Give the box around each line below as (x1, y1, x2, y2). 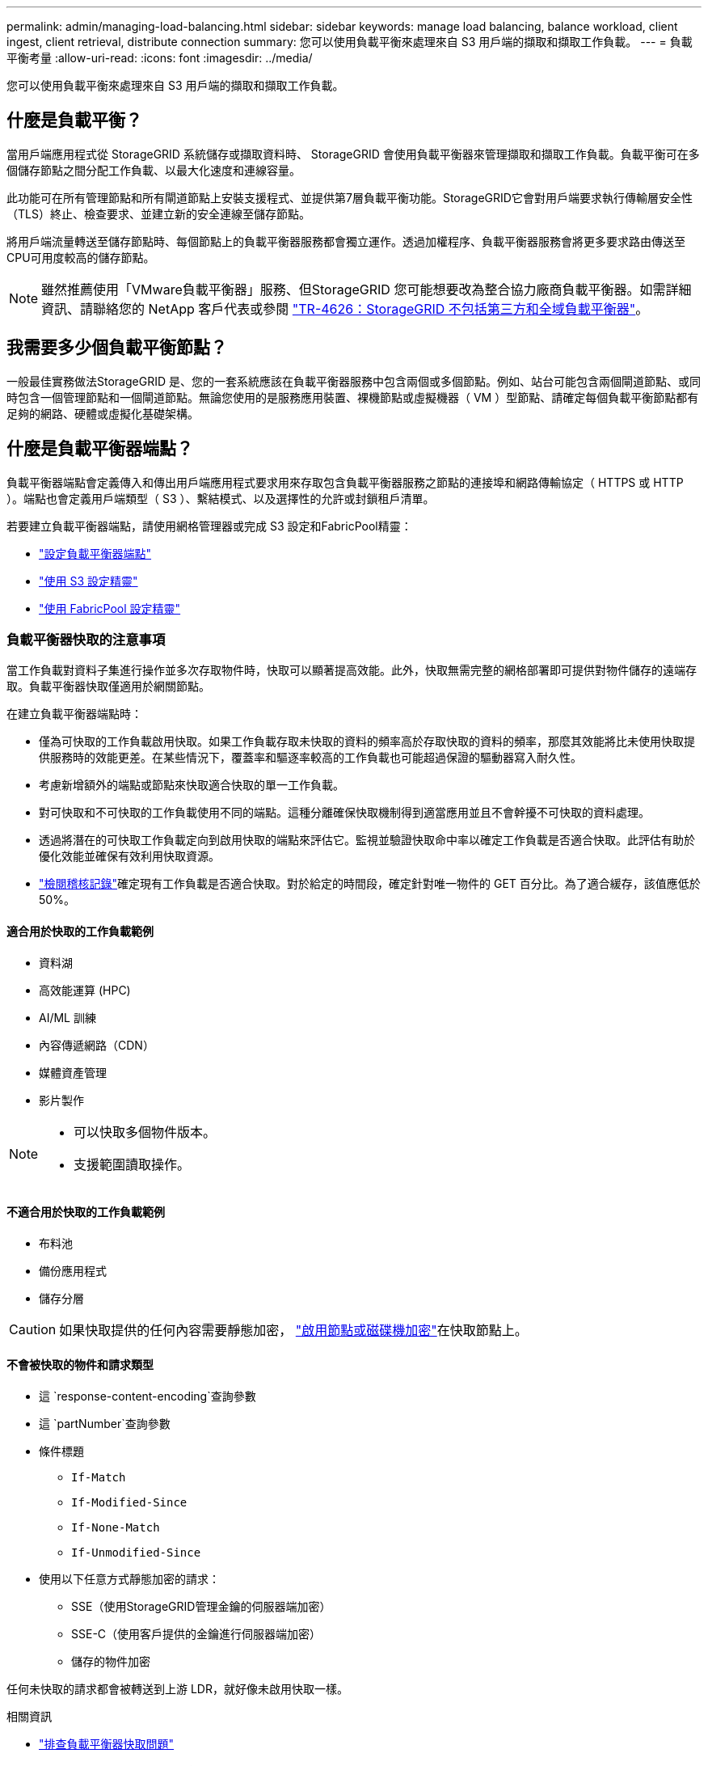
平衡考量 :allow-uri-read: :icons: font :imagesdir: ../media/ (6, 51, 313, 65)
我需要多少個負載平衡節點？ (6, 337, 227, 358)
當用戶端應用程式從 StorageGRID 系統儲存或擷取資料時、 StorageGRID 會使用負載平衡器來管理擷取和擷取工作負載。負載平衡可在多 (6, 146, 700, 161)
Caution (9, 1320, 57, 1337)
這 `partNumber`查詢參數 (39, 1416, 171, 1430)
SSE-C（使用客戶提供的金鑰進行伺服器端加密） (71, 1626, 322, 1641)
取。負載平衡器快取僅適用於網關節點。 (6, 679, 210, 694)
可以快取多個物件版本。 (74, 1123, 217, 1140)
